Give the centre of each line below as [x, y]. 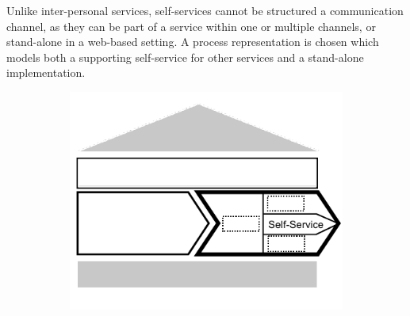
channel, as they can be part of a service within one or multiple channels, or [191, 26]
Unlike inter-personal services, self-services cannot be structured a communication [205, 10]
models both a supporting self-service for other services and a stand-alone [185, 57]
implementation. [46, 72]
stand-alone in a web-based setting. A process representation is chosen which [193, 42]
